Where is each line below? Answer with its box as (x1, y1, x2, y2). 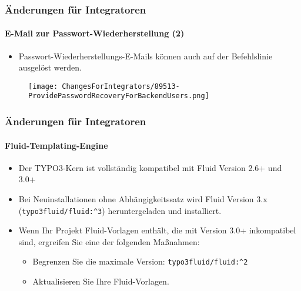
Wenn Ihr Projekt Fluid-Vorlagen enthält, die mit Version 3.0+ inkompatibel (18, 224, 296, 236)
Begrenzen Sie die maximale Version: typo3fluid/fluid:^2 (32, 255, 248, 267)
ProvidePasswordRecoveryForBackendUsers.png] (28, 92, 209, 101)
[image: (28, 82, 58, 91)
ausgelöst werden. (18, 61, 82, 73)
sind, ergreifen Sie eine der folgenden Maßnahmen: (18, 235, 200, 247)
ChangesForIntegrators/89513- (62, 82, 180, 91)
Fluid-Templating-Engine (5, 139, 108, 151)
